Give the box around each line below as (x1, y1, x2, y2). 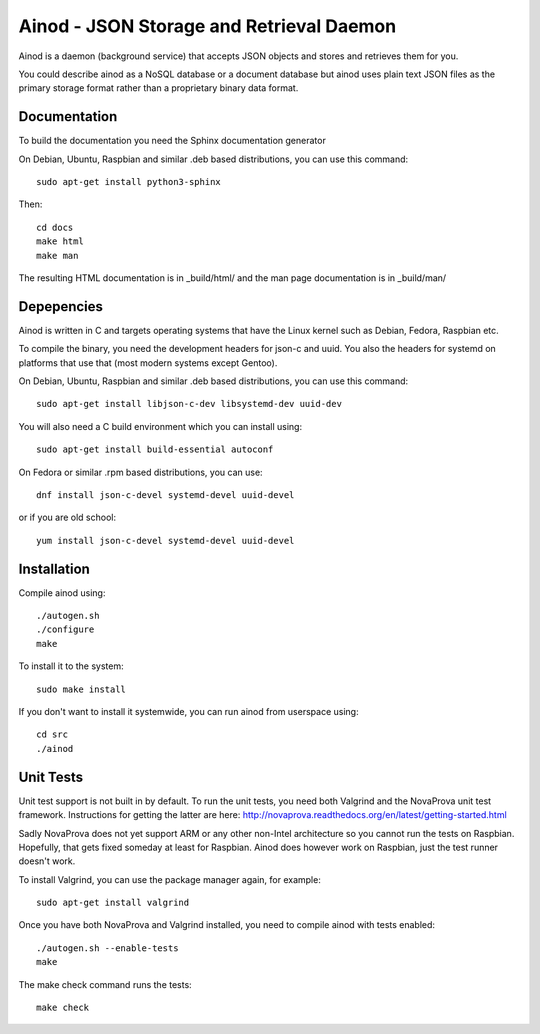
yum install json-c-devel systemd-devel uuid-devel (36, 535, 295, 546)
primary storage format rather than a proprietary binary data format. (18, 82, 299, 94)
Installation (18, 560, 90, 577)
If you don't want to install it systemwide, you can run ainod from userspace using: (18, 706, 359, 718)
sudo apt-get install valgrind (36, 897, 190, 909)
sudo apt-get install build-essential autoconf (36, 444, 274, 455)
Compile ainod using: (18, 586, 106, 599)
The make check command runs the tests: (18, 978, 192, 990)
